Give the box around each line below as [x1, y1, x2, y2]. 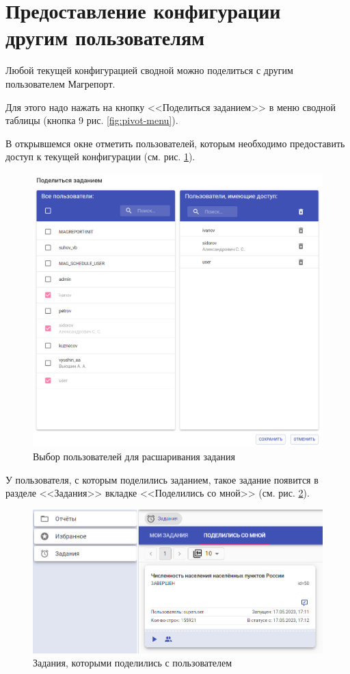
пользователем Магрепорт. [5, 76, 116, 90]
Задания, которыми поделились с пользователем [33, 656, 232, 670]
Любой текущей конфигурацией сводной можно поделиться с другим [5, 63, 293, 77]
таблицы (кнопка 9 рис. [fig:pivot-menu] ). [5, 113, 178, 127]
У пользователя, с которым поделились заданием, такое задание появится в [5, 472, 319, 486]
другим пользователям [5, 23, 205, 51]
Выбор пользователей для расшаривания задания [33, 449, 235, 464]
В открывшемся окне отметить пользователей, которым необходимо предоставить [5, 136, 345, 150]
